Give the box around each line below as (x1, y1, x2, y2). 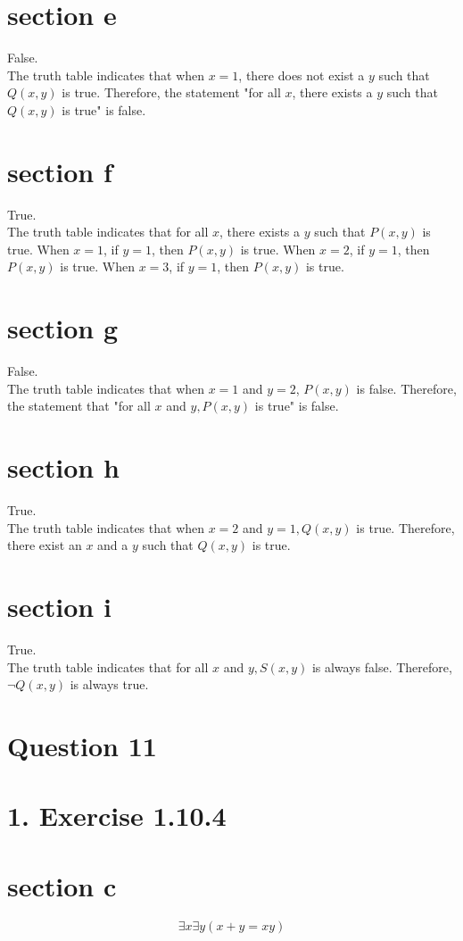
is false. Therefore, (356, 379, 457, 397)
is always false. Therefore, (311, 657, 452, 676)
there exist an (7, 536, 82, 554)
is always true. (70, 675, 149, 694)
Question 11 (7, 727, 157, 763)
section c (7, 867, 117, 904)
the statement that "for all (7, 396, 151, 415)
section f (7, 153, 112, 189)
